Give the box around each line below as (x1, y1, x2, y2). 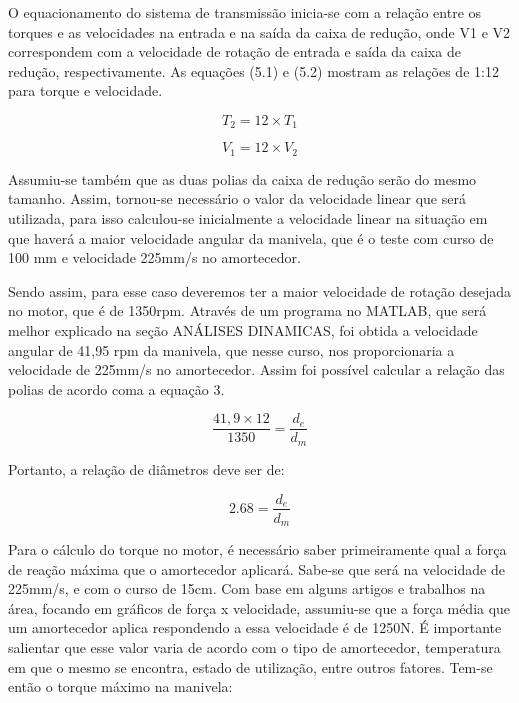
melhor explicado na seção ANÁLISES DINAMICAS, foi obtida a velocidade (8, 320, 478, 341)
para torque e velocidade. (8, 80, 163, 101)
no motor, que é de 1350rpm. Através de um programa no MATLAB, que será (8, 300, 487, 321)
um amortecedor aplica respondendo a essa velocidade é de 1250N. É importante (8, 617, 502, 638)
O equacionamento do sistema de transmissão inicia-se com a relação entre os (8, 2, 482, 22)
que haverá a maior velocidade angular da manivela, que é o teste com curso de (8, 227, 494, 248)
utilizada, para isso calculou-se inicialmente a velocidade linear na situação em (8, 208, 488, 229)
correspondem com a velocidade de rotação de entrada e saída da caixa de (8, 41, 461, 62)
